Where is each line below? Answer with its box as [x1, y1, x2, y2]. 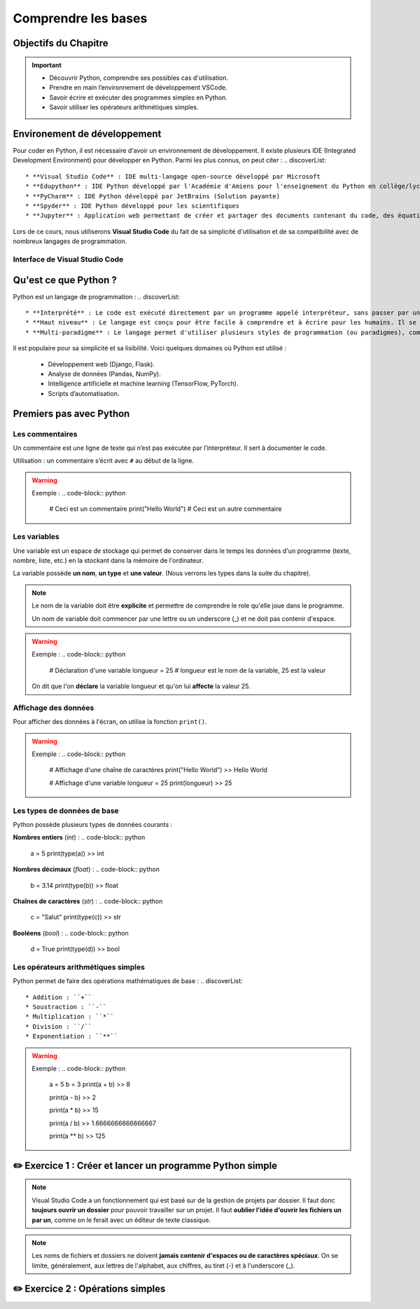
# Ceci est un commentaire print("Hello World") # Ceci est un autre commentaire [49, 505, 282, 513]
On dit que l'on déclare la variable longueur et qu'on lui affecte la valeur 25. [31, 682, 251, 690]
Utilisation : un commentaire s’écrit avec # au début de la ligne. [13, 456, 195, 465]
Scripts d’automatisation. [48, 389, 120, 397]
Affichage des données [13, 703, 94, 713]
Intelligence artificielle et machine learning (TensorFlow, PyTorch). [48, 379, 239, 388]
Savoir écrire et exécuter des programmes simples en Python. [49, 93, 227, 102]
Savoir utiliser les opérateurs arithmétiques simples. [49, 103, 199, 111]
